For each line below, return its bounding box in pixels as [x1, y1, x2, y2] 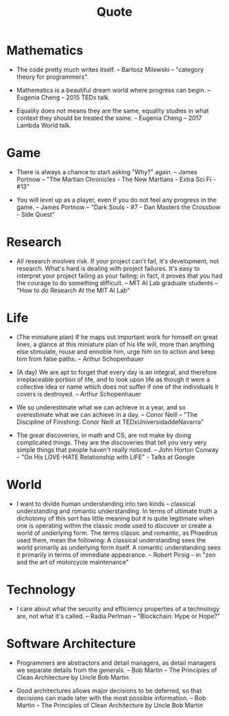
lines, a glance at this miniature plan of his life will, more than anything [16, 340, 215, 348]
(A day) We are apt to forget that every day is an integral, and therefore [16, 368, 217, 376]
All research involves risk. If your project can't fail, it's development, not [16, 256, 219, 265]
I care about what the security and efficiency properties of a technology [16, 604, 220, 612]
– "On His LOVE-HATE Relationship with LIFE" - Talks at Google [16, 453, 195, 461]
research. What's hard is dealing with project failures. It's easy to [16, 264, 200, 272]
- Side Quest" [16, 210, 56, 218]
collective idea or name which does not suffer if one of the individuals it [16, 382, 219, 391]
